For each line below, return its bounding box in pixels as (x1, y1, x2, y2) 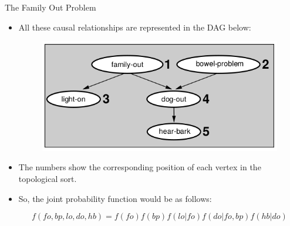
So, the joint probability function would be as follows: (18, 192, 212, 204)
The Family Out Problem (5, 1, 96, 13)
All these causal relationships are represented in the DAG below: (18, 21, 251, 33)
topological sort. (18, 172, 77, 184)
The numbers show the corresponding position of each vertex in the (18, 161, 261, 173)
